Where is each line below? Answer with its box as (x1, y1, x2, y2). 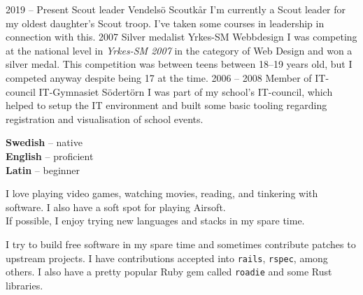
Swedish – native (6, 135, 83, 150)
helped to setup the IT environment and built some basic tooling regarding (6, 98, 327, 113)
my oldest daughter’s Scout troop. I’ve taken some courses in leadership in (6, 15, 325, 30)
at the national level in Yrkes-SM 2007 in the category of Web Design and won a (6, 43, 353, 57)
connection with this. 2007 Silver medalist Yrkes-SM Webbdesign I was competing (6, 29, 357, 44)
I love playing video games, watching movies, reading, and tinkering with (6, 186, 318, 201)
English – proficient (6, 148, 94, 163)
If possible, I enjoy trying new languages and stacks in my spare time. (6, 213, 305, 228)
